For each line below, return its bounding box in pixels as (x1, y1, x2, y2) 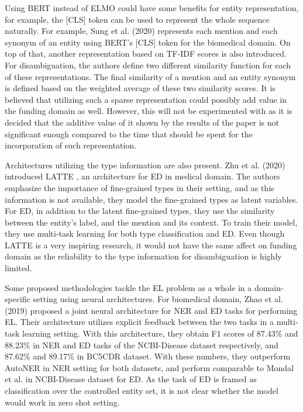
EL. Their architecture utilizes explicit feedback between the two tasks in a (5, 316, 274, 328)
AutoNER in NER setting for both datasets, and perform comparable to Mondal (5, 361, 294, 373)
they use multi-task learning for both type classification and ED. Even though (5, 227, 285, 240)
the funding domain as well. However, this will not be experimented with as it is (5, 105, 292, 117)
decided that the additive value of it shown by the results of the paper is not (5, 116, 279, 128)
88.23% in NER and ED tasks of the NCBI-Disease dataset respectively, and (5, 338, 278, 351)
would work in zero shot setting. (5, 396, 120, 408)
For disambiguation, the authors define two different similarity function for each (5, 58, 291, 71)
